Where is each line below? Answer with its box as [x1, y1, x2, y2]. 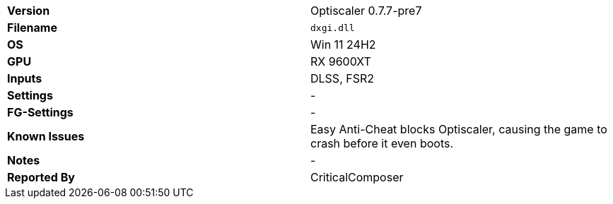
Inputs [7, 71, 42, 85]
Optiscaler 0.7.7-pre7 [310, 4, 422, 18]
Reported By [7, 170, 75, 184]
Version [7, 4, 50, 18]
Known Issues [7, 129, 85, 143]
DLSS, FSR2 [310, 71, 374, 85]
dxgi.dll [310, 22, 355, 33]
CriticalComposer [310, 170, 404, 184]
